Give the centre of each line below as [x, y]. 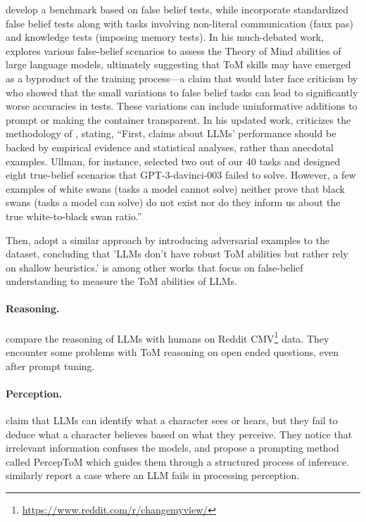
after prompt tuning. [50, 365]
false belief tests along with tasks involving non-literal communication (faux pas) [180, 23]
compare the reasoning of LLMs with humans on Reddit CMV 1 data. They [168, 337]
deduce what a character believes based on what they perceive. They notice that [179, 434]
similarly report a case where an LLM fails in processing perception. [153, 475]
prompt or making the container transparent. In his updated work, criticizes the [178, 119]
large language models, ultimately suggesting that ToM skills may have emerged [178, 64]
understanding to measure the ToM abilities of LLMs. [122, 281]
